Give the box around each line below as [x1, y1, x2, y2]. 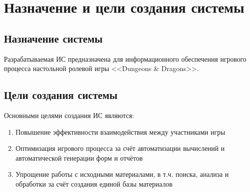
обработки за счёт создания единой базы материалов [15, 178, 173, 189]
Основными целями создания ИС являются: [4, 110, 134, 120]
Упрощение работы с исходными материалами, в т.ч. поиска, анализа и [15, 169, 229, 179]
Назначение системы [4, 30, 103, 46]
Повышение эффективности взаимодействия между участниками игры [15, 126, 225, 137]
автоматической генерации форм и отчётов [15, 152, 143, 163]
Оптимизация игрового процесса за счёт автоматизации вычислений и [15, 143, 225, 153]
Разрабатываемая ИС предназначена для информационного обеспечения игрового [4, 53, 247, 64]
